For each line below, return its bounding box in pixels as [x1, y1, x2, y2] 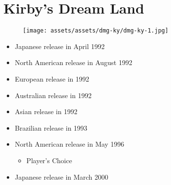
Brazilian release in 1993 [15, 122, 88, 133]
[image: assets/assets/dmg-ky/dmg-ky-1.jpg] [23, 27, 169, 34]
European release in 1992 [15, 73, 89, 84]
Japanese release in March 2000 [15, 171, 109, 182]
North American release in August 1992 [15, 57, 132, 67]
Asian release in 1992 [15, 106, 78, 117]
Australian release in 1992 [15, 90, 92, 100]
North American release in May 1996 [15, 139, 124, 149]
